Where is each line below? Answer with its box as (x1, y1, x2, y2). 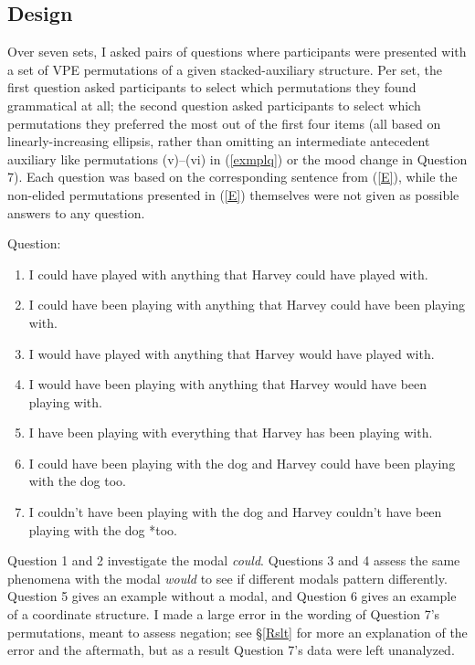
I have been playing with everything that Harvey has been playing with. (28, 423, 433, 442)
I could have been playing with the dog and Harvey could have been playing (28, 453, 456, 472)
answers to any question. (7, 203, 145, 222)
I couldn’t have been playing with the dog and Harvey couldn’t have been (28, 502, 442, 522)
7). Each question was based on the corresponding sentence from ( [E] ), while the (7, 167, 458, 186)
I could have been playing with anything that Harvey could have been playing (28, 295, 466, 314)
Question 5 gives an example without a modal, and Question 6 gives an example (7, 586, 457, 606)
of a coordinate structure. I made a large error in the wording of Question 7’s (7, 605, 440, 624)
